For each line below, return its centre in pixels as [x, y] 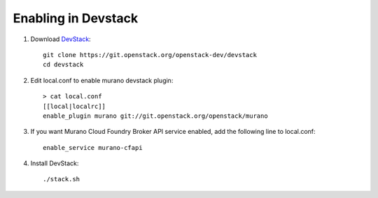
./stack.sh [62, 179]
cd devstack [63, 65]
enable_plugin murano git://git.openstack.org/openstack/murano [156, 116]
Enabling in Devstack [76, 18]
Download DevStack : [61, 39]
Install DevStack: [55, 163]
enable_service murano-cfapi [93, 147]
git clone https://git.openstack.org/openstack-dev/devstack [150, 55]
